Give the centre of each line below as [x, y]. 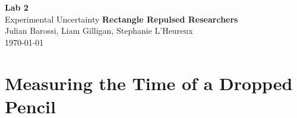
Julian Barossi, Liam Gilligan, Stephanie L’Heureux [99, 31]
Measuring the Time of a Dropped [149, 83]
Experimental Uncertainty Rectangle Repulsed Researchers [121, 19]
